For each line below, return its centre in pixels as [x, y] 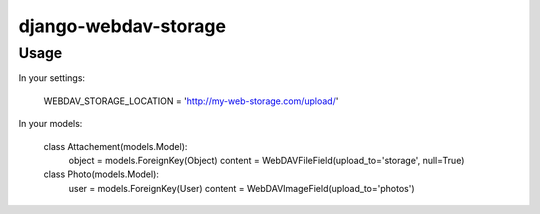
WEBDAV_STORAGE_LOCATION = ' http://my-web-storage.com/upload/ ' [191, 101]
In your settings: [51, 78]
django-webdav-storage [122, 26]
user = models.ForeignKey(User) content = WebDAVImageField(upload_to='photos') [241, 188]
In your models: [50, 124]
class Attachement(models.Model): [115, 146]
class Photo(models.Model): [101, 174]
